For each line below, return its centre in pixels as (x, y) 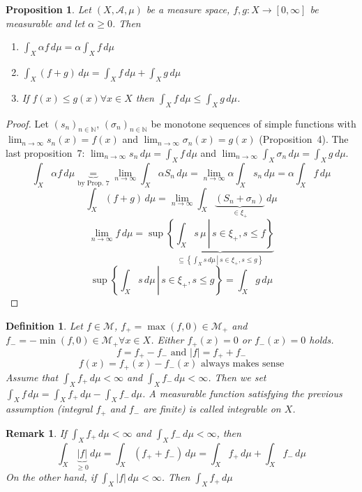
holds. (322, 340)
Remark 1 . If (36, 432)
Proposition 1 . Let (48, 9)
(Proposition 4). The (304, 139)
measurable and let (45, 23)
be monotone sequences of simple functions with (254, 123)
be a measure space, (188, 9)
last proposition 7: (45, 152)
